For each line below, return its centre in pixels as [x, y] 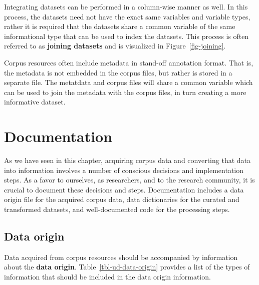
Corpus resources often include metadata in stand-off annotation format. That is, [129, 62]
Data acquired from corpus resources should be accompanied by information [121, 257]
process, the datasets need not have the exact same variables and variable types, [127, 16]
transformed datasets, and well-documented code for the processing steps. [117, 209]
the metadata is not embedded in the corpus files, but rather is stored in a [118, 72]
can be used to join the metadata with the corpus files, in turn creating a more [125, 92]
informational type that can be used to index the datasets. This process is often [126, 36]
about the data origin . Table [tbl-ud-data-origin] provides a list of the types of [127, 267]
